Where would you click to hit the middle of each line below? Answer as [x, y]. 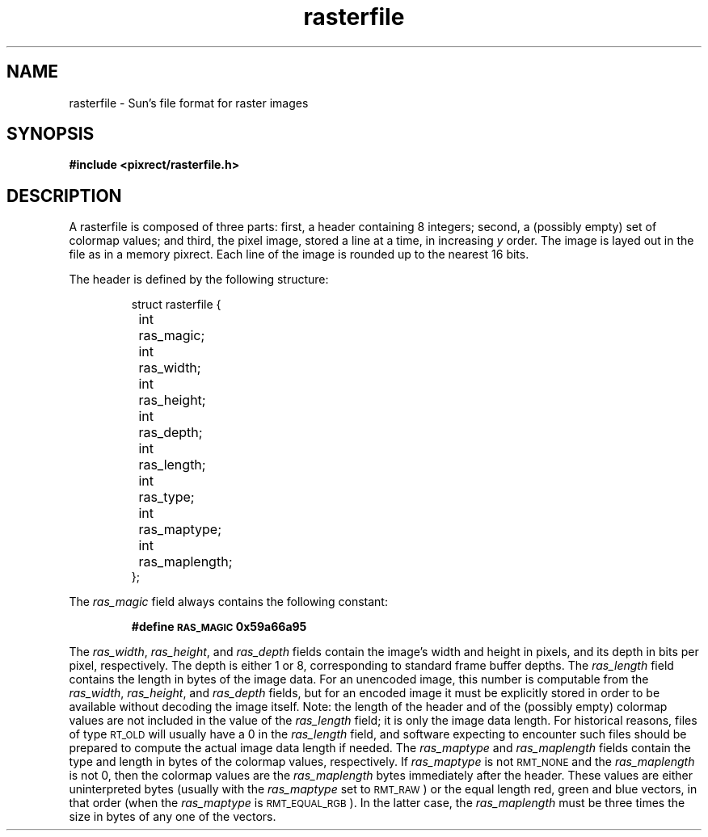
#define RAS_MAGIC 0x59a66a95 [219, 627]
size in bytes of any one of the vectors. [173, 817]
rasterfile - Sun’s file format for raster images [189, 103]
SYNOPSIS [51, 134]
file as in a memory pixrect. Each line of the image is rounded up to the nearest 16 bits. [299, 254]
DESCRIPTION [64, 196]
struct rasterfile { [176, 305]
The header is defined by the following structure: [199, 280]
